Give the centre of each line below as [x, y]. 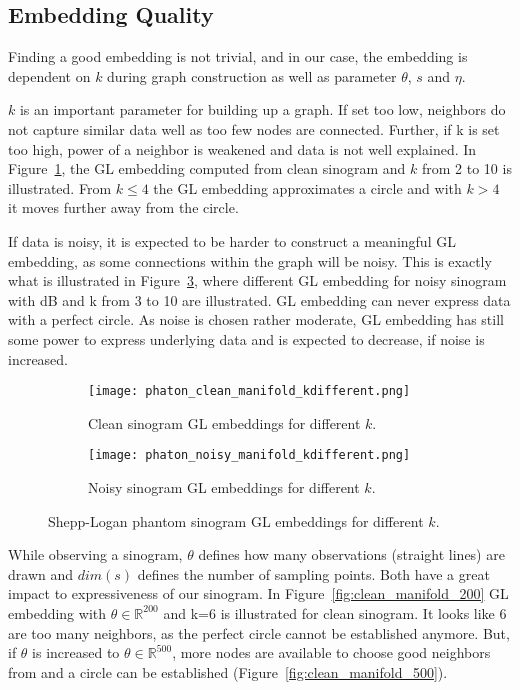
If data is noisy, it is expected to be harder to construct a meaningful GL [232, 240]
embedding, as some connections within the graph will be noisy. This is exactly [250, 260]
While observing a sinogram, [95, 554]
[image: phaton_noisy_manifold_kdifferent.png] [249, 455]
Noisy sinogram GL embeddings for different [224, 487]
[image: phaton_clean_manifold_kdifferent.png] [249, 391]
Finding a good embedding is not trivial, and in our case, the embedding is [238, 56]
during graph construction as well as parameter [252, 75]
